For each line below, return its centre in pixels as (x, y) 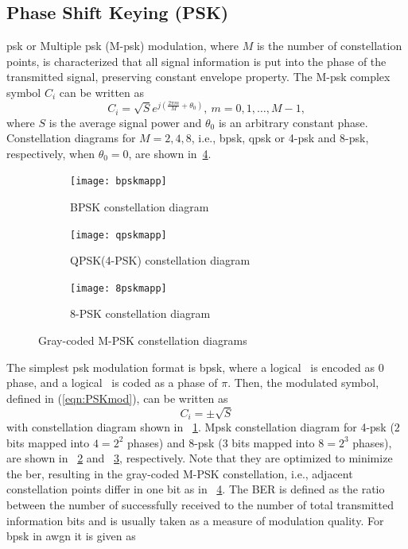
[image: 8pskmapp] (119, 288)
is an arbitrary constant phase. (293, 122)
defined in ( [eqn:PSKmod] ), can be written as (117, 398)
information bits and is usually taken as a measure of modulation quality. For (195, 520)
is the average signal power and (125, 122)
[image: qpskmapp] (119, 235)
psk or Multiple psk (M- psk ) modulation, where (123, 46)
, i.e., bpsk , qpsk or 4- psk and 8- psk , (280, 138)
